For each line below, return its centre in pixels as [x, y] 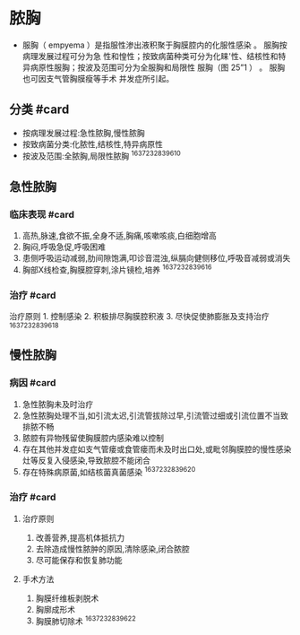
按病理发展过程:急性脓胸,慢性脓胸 [83, 133]
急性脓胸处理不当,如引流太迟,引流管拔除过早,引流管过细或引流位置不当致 [155, 415]
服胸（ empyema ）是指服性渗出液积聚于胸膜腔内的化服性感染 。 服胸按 [155, 45]
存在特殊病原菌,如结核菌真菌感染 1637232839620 [109, 471]
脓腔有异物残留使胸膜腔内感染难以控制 [93, 438]
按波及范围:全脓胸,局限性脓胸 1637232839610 [101, 155]
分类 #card [39, 110]
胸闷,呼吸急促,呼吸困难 [64, 247]
